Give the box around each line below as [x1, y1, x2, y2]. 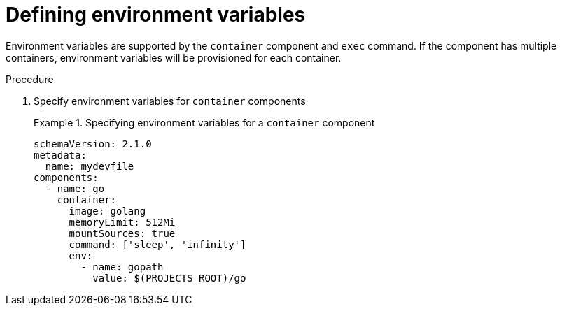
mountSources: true [69, 227, 176, 239]
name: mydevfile [45, 160, 134, 172]
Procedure [6, 73, 54, 85]
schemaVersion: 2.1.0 [34, 138, 152, 150]
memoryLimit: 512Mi [69, 216, 176, 228]
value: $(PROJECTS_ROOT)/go [92, 272, 246, 284]
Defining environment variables [6, 3, 306, 27]
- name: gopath [80, 261, 164, 273]
